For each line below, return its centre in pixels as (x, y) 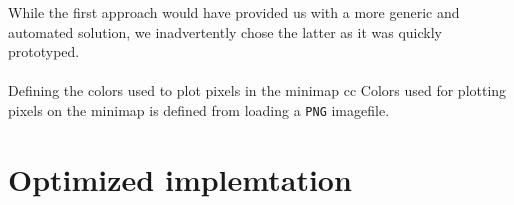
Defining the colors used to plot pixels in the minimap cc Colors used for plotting (257, 90)
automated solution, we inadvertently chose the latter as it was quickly (225, 31)
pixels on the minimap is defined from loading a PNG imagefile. (199, 109)
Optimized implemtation (180, 178)
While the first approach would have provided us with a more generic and (234, 12)
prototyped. (44, 51)
